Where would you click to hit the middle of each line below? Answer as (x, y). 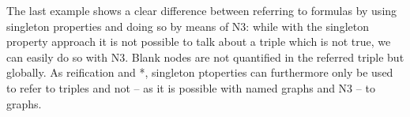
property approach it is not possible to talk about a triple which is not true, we (199, 42)
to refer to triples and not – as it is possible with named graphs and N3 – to (191, 87)
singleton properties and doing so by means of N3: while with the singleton (188, 26)
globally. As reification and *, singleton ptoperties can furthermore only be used (200, 72)
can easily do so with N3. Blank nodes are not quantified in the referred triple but (205, 57)
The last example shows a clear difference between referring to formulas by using (202, 10)
